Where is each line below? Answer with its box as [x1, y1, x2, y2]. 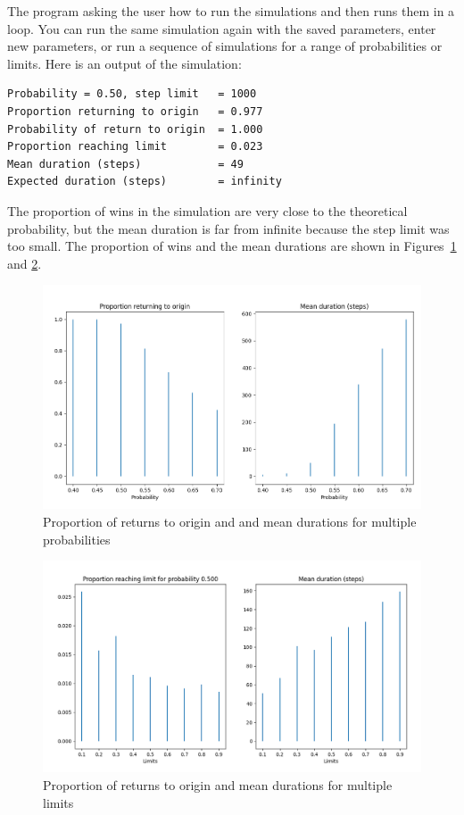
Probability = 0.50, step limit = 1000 [7, 87, 257, 101]
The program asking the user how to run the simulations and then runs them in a [7, 2, 455, 20]
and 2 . [7, 254, 42, 272]
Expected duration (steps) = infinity [7, 175, 282, 188]
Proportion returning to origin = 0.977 [7, 104, 263, 118]
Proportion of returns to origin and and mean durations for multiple [43, 512, 417, 531]
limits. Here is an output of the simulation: [7, 54, 242, 72]
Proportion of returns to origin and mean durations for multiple [43, 776, 393, 794]
